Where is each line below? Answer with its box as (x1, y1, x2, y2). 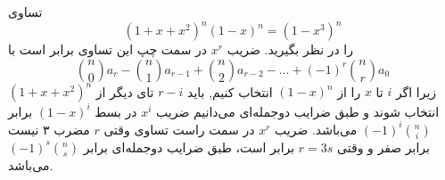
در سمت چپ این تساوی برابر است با (8, 40, 208, 59)
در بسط (95, 102, 137, 120)
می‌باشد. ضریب (275, 119, 358, 138)
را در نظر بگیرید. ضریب (227, 40, 353, 59)
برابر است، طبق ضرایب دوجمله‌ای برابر (83, 137, 295, 156)
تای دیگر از (95, 82, 154, 101)
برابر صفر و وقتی (337, 137, 430, 156)
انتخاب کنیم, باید (187, 82, 273, 101)
